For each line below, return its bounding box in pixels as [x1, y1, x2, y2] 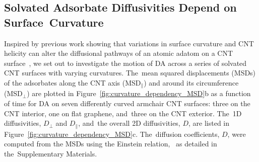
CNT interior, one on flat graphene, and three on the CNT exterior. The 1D [4, 108, 242, 118]
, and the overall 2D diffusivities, [78, 118, 180, 128]
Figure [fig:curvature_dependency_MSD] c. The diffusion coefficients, [4, 128, 220, 139]
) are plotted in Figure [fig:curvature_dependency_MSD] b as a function [27, 88, 251, 99]
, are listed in [188, 118, 230, 128]
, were [227, 128, 246, 139]
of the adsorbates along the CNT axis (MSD [4, 77, 141, 88]
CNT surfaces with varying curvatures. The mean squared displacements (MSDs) [4, 67, 256, 78]
